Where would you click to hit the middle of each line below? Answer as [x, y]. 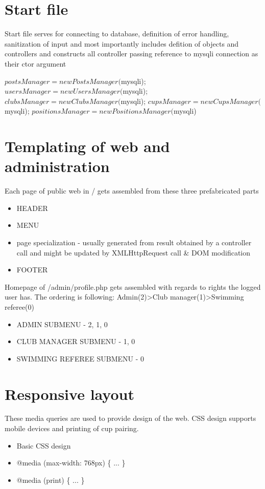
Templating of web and [87, 146]
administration [57, 166]
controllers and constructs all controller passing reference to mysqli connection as [131, 54]
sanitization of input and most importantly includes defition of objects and [122, 43]
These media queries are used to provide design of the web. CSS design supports [130, 418]
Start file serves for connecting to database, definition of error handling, [117, 34]
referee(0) [20, 306]
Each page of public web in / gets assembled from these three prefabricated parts [132, 191]
